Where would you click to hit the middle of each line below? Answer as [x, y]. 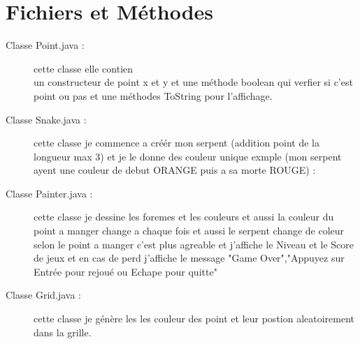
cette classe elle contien [84, 68]
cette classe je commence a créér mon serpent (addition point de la [177, 143]
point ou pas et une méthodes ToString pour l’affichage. [153, 95]
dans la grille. [63, 332]
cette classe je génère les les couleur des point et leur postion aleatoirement [194, 319]
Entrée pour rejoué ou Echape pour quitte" [125, 271]
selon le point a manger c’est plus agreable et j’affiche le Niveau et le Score [194, 244]
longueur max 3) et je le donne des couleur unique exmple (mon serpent [188, 156]
